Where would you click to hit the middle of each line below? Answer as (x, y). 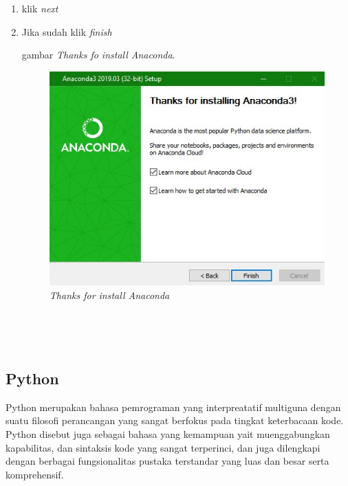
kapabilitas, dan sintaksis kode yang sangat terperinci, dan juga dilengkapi (163, 447)
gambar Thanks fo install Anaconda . (98, 55)
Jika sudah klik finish (67, 31)
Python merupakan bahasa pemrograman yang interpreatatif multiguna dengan (173, 407)
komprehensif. (35, 474)
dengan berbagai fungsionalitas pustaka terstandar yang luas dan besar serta (167, 461)
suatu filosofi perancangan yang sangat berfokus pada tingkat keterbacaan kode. (175, 420)
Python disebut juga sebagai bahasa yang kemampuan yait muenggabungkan (168, 433)
